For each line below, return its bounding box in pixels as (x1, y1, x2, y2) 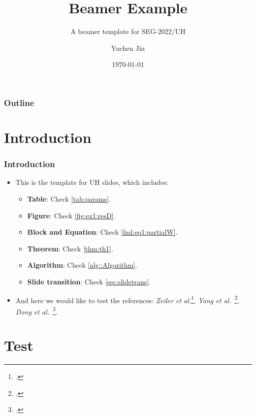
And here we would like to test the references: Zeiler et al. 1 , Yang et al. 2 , (15, 293, 240, 305)
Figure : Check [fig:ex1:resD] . (27, 210, 116, 220)
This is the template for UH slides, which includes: (15, 177, 168, 187)
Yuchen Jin (111, 42, 145, 53)
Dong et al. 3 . (15, 305, 58, 316)
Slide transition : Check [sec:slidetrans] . (27, 276, 151, 286)
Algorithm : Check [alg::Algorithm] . (27, 260, 137, 270)
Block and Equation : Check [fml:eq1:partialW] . (27, 227, 178, 237)
